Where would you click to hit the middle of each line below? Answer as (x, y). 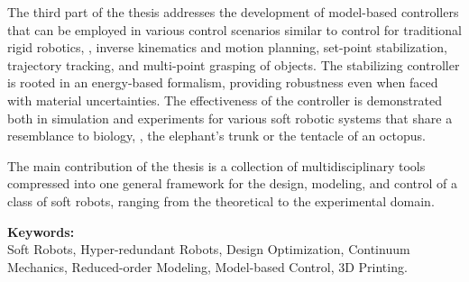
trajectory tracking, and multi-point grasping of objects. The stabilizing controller (234, 64)
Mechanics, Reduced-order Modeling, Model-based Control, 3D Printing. (207, 266)
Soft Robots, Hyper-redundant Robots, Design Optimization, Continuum (209, 249)
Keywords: (41, 231)
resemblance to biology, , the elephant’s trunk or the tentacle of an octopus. (216, 136)
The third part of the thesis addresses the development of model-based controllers (233, 12)
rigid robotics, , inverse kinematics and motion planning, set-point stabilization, (227, 47)
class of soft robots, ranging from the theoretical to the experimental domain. (221, 200)
